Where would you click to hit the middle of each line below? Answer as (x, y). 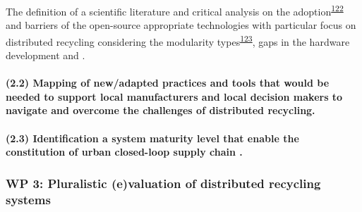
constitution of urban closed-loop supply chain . (124, 152)
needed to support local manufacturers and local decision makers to (174, 96)
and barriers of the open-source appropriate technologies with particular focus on (181, 25)
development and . (46, 55)
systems (28, 199)
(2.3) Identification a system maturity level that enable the (152, 138)
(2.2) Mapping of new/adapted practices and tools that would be (168, 83)
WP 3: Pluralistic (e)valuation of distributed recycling (163, 183)
